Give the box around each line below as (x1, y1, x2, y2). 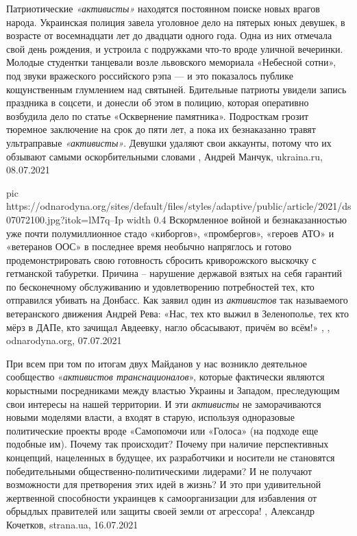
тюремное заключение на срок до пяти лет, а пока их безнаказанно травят (6, 122, 316, 136)
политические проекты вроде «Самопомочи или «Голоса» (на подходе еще (6, 423, 319, 437)
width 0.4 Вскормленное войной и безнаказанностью (126, 212, 347, 226)
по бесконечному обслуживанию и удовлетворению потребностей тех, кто (6, 279, 315, 293)
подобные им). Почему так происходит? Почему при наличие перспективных (6, 437, 329, 451)
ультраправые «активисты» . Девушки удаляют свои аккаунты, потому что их (6, 135, 332, 149)
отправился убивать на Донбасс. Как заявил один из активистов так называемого (6, 293, 348, 307)
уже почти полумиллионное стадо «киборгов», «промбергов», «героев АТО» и (6, 226, 334, 240)
